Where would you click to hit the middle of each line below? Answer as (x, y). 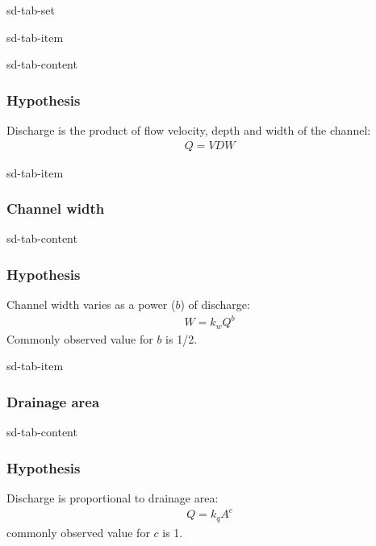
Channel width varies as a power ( (91, 304)
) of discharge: (215, 304)
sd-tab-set (31, 10)
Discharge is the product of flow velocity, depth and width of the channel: (189, 130)
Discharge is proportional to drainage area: (113, 498)
